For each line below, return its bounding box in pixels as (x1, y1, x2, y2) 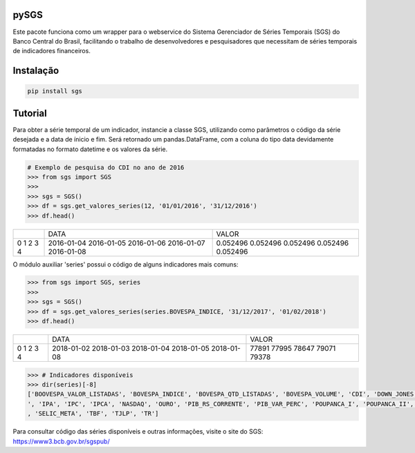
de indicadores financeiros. (12, 47, 91, 55)
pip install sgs (27, 87, 83, 95)
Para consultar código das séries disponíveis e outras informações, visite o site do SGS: (12, 427, 264, 436)
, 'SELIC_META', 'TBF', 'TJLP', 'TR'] (27, 409, 159, 418)
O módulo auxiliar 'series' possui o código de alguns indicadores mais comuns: (12, 260, 239, 269)
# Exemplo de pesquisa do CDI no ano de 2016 (27, 163, 185, 171)
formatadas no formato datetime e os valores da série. (12, 145, 168, 153)
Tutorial (12, 107, 48, 119)
